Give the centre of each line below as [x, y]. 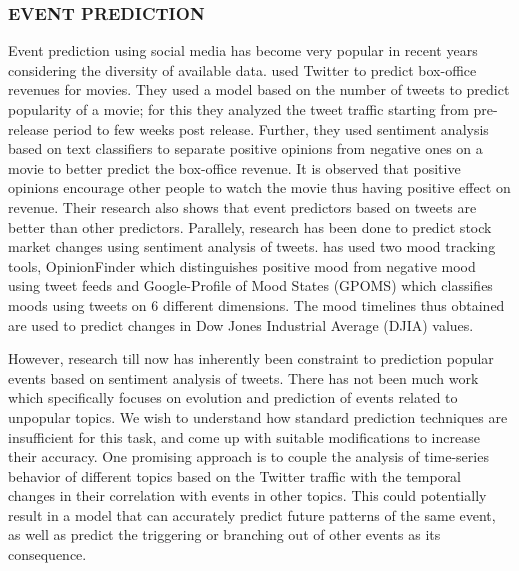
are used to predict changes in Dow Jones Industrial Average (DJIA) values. [241, 324]
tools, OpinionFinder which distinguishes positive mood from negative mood [242, 265]
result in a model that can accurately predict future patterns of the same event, [252, 514]
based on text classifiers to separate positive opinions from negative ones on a [245, 148]
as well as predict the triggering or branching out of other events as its [224, 534]
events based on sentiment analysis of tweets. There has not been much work [243, 377]
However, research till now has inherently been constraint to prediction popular [251, 358]
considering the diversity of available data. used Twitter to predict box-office [242, 69]
